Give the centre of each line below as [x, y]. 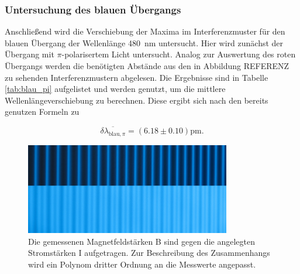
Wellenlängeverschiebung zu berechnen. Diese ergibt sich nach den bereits [137, 100]
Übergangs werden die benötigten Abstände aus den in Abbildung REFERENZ [147, 66]
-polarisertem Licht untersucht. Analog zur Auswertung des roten [179, 54]
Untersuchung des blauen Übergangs [93, 9]
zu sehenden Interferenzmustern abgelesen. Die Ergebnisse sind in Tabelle [137, 77]
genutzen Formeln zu [42, 112]
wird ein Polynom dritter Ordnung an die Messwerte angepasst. [142, 264]
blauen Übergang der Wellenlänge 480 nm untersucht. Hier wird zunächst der [144, 42]
